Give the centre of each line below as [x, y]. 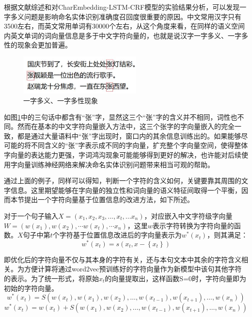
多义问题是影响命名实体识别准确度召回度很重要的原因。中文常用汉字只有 [126, 16]
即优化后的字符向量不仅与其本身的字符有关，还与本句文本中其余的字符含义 [123, 259]
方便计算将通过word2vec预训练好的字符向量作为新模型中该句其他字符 [133, 269]
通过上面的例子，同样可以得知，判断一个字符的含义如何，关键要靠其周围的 [123, 181]
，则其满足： [228, 235]
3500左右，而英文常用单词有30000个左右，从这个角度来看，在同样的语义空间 [124, 26]
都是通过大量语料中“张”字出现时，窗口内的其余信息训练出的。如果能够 [129, 135]
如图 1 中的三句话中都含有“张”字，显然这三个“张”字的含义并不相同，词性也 [121, 117]
